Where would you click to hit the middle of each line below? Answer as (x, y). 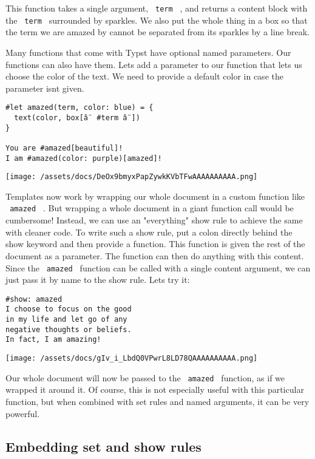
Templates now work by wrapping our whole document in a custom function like (155, 196)
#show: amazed (34, 299)
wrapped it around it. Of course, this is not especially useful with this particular (155, 389)
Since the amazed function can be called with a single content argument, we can (158, 267)
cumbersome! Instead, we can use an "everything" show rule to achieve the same (154, 220)
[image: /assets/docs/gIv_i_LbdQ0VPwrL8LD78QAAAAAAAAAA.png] (132, 359)
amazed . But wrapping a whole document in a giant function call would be (152, 208)
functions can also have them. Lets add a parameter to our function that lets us (154, 64)
